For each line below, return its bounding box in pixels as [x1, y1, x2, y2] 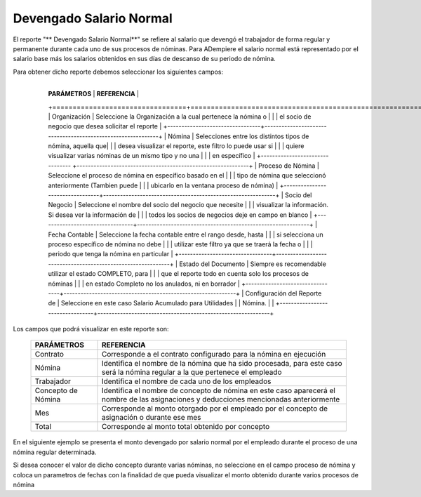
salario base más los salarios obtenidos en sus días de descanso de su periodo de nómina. [13, 55, 276, 63]
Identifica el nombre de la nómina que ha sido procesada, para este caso [101, 359, 343, 369]
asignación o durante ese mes [101, 413, 201, 423]
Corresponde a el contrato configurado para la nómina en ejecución [101, 350, 326, 359]
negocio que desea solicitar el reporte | [48, 122, 162, 131]
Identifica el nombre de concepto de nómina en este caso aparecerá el [101, 386, 336, 396]
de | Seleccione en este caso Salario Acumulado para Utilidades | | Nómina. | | [48, 299, 274, 307]
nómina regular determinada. [13, 448, 97, 456]
